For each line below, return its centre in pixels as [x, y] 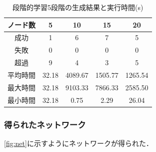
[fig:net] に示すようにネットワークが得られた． [78, 143]
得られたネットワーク [45, 124]
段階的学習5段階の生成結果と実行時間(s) [78, 7]
